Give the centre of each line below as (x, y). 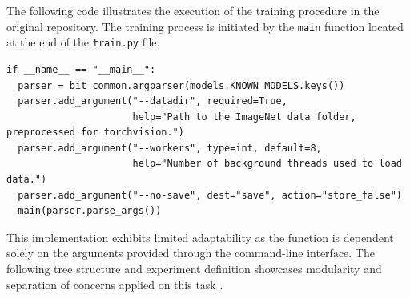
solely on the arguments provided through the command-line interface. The (191, 253)
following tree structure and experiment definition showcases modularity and (194, 269)
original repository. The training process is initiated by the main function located (205, 26)
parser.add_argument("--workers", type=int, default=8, (170, 148)
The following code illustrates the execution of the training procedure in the (193, 10)
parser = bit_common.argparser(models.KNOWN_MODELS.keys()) (181, 85)
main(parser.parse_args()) (90, 211)
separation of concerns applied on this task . (115, 284)
